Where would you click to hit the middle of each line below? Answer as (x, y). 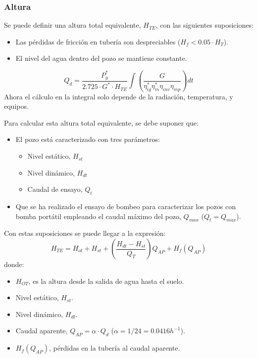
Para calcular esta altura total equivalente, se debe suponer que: (101, 122)
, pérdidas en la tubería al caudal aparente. (115, 348)
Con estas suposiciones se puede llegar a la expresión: (85, 233)
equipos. (16, 106)
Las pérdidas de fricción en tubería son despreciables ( (98, 41)
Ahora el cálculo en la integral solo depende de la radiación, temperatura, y (119, 96)
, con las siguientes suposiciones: (205, 25)
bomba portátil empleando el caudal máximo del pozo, (98, 216)
